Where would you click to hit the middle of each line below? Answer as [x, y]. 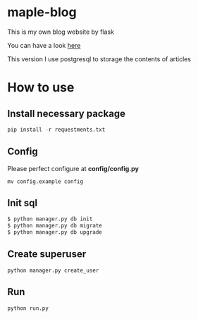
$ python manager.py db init [50, 219]
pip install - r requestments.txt [56, 130]
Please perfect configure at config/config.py [73, 168]
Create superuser [47, 254]
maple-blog [42, 12]
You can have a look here [44, 45]
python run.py [28, 308]
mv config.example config [45, 181]
